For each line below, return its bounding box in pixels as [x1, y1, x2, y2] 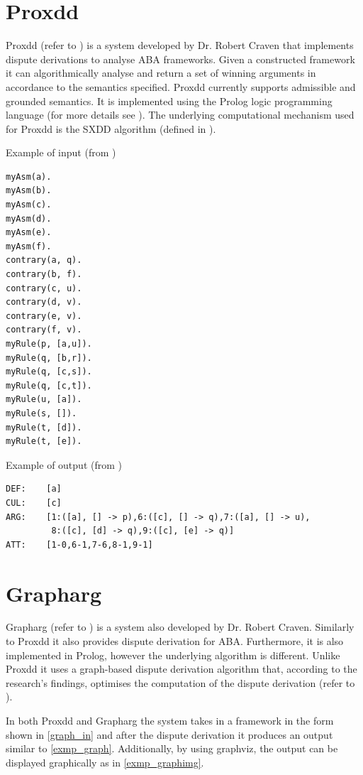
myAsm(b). [6, 185, 52, 196]
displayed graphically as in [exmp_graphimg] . [6, 754, 204, 769]
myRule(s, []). [6, 408, 77, 418]
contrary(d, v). [6, 297, 82, 308]
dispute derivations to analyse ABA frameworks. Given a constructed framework [6, 51, 355, 66]
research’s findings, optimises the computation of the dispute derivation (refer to [6, 675, 355, 690]
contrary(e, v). [6, 310, 82, 321]
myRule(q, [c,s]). [6, 367, 92, 377]
